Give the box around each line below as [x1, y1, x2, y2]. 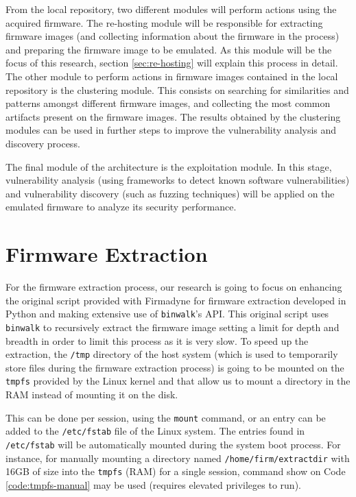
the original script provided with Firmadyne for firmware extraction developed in [5, 293, 346, 307]
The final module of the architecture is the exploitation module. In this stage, [5, 159, 332, 173]
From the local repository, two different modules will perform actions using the [5, 2, 337, 16]
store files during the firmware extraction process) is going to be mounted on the [5, 360, 344, 374]
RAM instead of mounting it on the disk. [5, 387, 178, 402]
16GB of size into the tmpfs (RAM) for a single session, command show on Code [5, 464, 346, 478]
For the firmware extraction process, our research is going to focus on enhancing [5, 280, 342, 294]
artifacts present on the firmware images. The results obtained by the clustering [5, 109, 341, 123]
